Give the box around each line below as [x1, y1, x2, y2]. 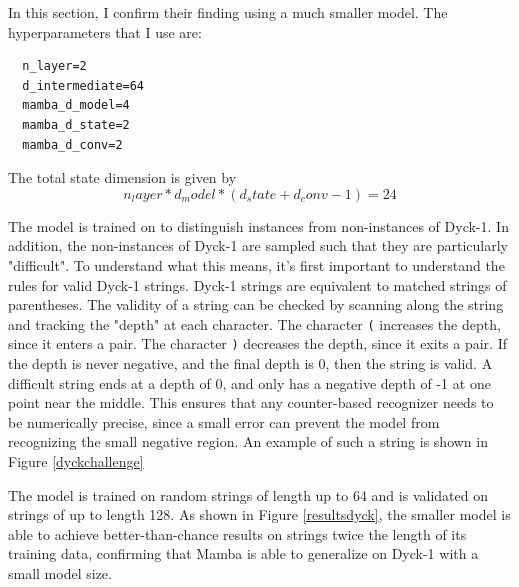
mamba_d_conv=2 [22, 137, 123, 152]
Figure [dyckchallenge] [8, 451, 144, 471]
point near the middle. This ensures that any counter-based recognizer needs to [8, 392, 494, 413]
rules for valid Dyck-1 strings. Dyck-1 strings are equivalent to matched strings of [8, 274, 507, 295]
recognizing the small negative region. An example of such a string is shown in [8, 431, 488, 452]
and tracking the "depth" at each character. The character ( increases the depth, [8, 313, 501, 334]
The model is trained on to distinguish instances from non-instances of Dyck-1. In [8, 215, 509, 236]
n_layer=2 [22, 59, 87, 74]
